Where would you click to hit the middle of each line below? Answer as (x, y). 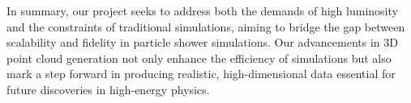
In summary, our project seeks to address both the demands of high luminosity (202, 10)
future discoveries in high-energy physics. (108, 89)
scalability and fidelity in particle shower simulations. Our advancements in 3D (202, 42)
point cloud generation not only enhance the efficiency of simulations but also (199, 58)
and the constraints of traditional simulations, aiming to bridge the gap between (206, 26)
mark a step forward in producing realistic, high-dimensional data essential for (201, 74)
